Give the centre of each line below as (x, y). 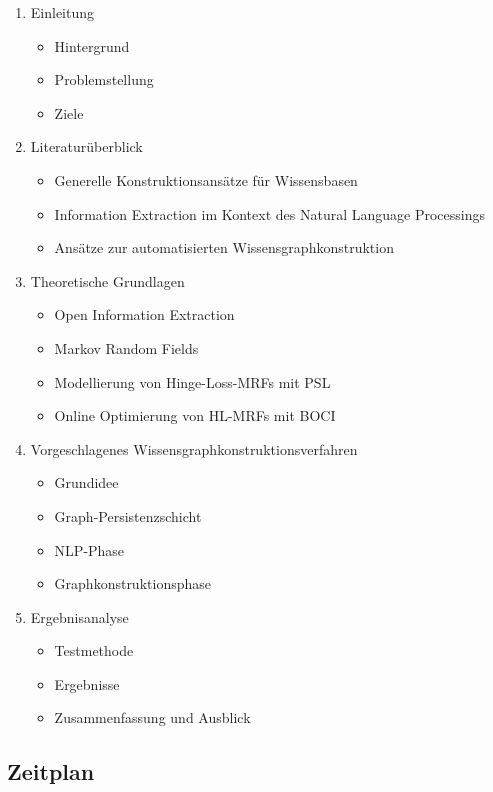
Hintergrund (92, 45)
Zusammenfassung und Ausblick (152, 717)
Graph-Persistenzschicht (128, 515)
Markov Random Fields (126, 347)
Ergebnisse (87, 683)
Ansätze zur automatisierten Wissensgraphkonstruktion (224, 247)
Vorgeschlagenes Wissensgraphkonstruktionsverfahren (194, 448)
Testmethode (94, 650)
